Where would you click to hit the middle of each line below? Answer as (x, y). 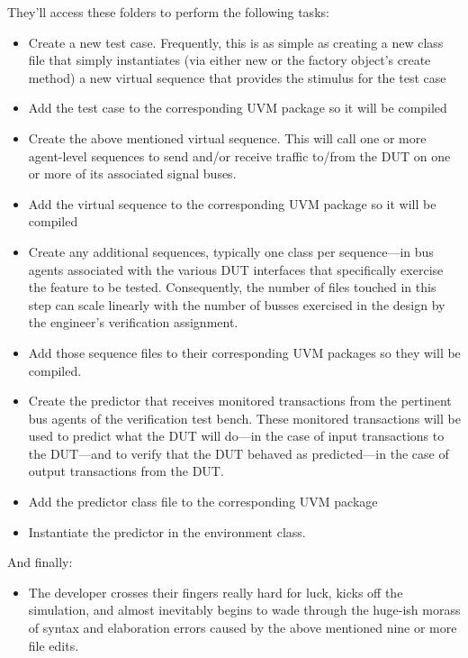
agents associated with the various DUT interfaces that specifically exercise (236, 269)
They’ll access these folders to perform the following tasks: (168, 12)
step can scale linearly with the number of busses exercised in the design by (237, 304)
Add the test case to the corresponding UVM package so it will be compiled (238, 108)
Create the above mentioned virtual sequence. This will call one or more (227, 137)
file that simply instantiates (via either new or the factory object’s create (229, 60)
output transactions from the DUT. (126, 471)
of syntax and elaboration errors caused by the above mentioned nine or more (243, 628)
